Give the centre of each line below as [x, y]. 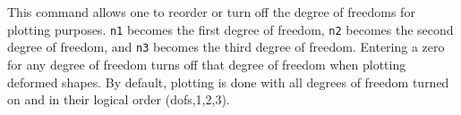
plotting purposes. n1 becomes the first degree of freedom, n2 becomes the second [230, 29]
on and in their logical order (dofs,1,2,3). [119, 99]
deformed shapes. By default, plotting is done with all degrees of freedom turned [228, 82]
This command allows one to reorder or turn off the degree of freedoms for [211, 12]
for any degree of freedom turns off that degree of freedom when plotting [207, 64]
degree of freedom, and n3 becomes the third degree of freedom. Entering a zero [226, 47]
